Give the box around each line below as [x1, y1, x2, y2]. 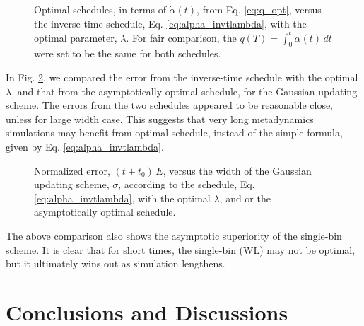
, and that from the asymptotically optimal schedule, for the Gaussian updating [11, 83, 358, 98]
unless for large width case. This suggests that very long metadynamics [6, 111, 314, 126]
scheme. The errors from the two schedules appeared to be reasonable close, [6, 98, 334, 112]
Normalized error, [34, 163, 110, 177]
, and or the [219, 190, 271, 205]
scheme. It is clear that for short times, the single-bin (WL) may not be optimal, [6, 242, 356, 257]
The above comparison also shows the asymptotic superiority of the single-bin [6, 228, 342, 243]
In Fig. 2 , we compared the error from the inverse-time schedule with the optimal [6, 70, 358, 85]
